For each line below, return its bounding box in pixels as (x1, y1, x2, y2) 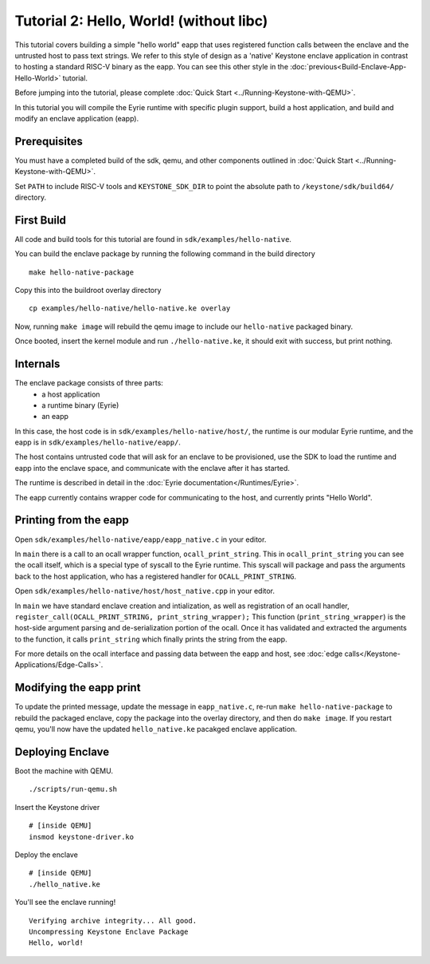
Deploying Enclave (14, 745, 110, 758)
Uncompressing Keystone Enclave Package (29, 926, 189, 936)
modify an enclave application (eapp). (14, 113, 139, 123)
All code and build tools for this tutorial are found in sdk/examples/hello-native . (14, 234, 292, 243)
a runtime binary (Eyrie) (41, 400, 119, 410)
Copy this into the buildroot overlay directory (14, 286, 162, 295)
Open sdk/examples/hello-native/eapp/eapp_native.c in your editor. (14, 535, 267, 544)
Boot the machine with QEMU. (14, 766, 113, 776)
